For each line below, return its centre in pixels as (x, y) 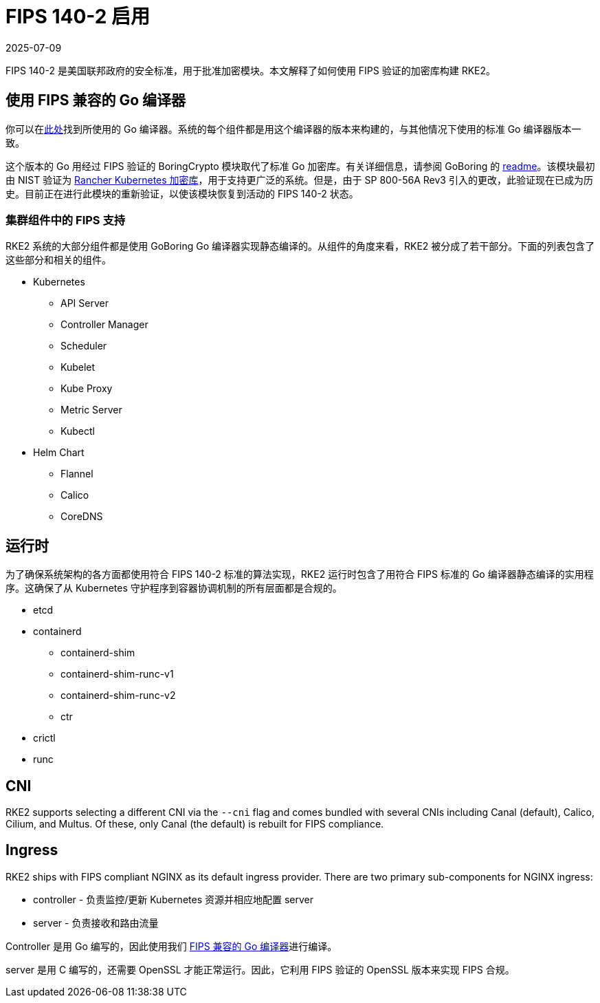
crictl (44, 738)
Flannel (77, 474)
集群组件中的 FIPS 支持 (66, 220)
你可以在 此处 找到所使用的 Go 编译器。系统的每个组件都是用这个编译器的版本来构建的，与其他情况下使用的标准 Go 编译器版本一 (293, 129)
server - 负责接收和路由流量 (96, 923)
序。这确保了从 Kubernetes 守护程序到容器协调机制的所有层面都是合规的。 (174, 588)
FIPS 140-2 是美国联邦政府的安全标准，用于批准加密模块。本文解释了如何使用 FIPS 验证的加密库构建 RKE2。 (251, 70)
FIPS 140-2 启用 (78, 17)
